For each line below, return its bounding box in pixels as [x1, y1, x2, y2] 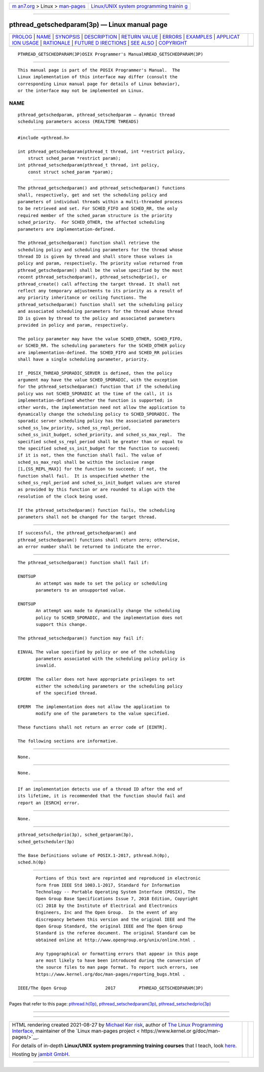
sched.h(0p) [18, 859, 46, 865]
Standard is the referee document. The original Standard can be [36, 930, 196, 936]
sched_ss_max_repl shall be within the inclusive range [18, 459, 154, 465]
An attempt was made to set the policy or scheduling [36, 580, 167, 586]
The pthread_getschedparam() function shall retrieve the [18, 240, 160, 246]
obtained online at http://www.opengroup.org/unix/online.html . [36, 937, 196, 943]
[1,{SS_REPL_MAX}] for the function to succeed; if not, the [18, 466, 167, 472]
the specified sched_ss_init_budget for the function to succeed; [18, 446, 180, 451]
